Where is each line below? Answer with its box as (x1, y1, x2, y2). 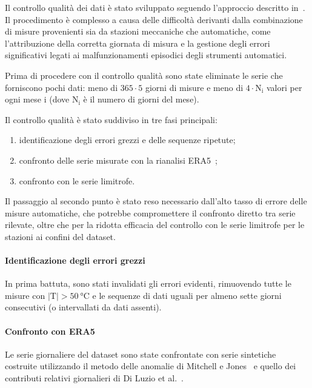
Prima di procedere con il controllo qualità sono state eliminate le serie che (5, 69, 283, 81)
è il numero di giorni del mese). (83, 93, 199, 105)
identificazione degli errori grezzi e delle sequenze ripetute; (19, 133, 236, 146)
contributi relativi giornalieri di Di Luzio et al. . (5, 372, 184, 384)
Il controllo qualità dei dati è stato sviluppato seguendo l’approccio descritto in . (5, 1, 305, 13)
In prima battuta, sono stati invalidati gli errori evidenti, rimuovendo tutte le (5, 277, 291, 290)
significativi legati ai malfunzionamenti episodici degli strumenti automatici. (5, 48, 287, 61)
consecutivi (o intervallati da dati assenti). (5, 301, 162, 313)
